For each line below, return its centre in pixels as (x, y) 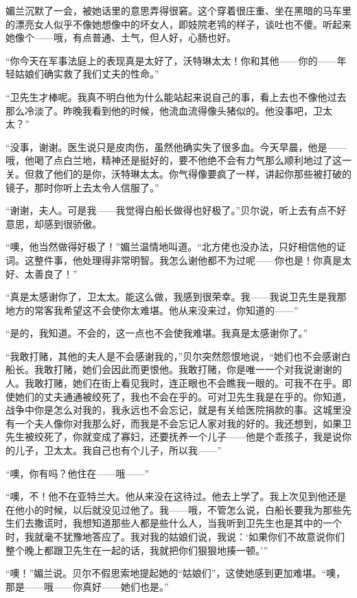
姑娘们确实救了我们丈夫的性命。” (87, 74)
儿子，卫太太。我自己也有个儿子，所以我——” (118, 450)
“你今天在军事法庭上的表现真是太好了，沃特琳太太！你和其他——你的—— (171, 60)
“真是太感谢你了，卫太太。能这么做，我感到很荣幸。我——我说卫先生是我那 (176, 297)
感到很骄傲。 (72, 223)
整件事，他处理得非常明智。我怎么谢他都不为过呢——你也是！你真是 (188, 260)
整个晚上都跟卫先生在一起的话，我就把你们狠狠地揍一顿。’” (137, 550)
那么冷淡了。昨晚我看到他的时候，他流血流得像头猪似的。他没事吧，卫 (164, 110)
